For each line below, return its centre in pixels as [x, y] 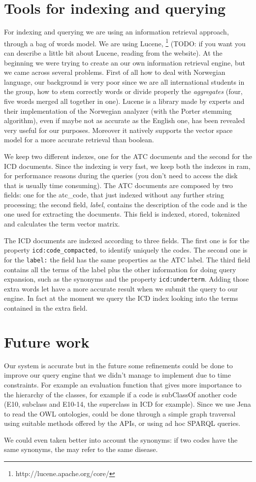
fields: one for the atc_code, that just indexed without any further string [114, 195]
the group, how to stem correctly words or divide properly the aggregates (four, [123, 91]
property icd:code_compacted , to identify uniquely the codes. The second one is [126, 250]
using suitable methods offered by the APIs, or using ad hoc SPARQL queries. [122, 423]
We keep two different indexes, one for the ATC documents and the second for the [128, 156]
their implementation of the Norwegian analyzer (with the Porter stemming [118, 111]
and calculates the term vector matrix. [62, 224]
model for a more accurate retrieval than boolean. [79, 140]
